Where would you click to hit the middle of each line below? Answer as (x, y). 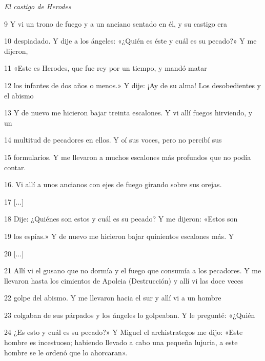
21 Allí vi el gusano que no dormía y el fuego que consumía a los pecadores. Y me (133, 270)
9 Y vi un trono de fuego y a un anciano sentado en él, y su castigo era (116, 23)
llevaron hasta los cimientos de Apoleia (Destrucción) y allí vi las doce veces (124, 280)
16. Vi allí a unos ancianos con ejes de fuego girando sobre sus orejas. (113, 184)
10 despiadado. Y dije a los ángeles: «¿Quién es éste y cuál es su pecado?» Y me (130, 41)
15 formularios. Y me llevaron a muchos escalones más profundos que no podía (128, 157)
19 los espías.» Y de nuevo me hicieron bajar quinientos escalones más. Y (119, 236)
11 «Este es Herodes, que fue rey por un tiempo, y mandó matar (106, 68)
